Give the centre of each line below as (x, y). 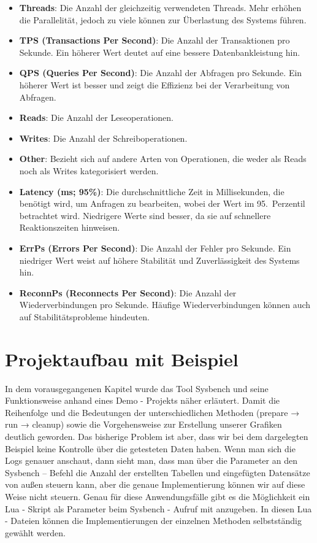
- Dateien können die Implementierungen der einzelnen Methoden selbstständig (153, 521)
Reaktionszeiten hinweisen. (70, 227)
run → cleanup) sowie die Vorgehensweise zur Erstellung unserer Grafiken (143, 424)
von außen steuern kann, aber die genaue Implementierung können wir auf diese (155, 484)
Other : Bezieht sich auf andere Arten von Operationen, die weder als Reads (163, 159)
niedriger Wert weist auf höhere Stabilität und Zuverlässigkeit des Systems (159, 260)
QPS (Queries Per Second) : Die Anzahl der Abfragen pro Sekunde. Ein (161, 73)
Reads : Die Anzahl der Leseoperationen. (96, 117)
